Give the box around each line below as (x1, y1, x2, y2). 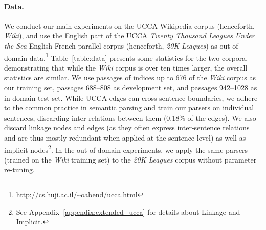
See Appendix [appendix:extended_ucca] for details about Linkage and (16, 206, 240, 217)
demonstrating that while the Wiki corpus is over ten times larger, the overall (4, 62, 248, 73)
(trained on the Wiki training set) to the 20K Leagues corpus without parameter (4, 154, 257, 165)
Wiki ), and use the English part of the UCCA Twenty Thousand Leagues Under (4, 30, 255, 41)
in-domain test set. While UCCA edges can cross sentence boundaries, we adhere (4, 92, 258, 103)
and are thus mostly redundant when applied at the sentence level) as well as (4, 132, 246, 143)
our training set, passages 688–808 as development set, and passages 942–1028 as (4, 82, 257, 93)
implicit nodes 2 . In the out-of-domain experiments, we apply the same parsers (4, 143, 248, 155)
